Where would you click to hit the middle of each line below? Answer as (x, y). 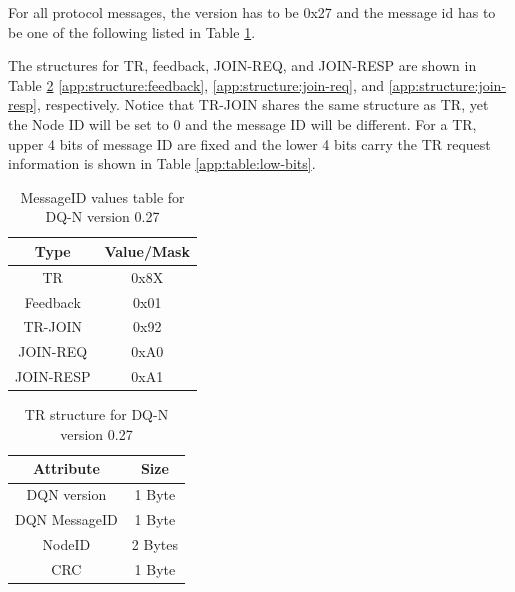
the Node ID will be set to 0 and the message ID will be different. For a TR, (242, 123)
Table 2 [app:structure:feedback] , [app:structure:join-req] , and (196, 84)
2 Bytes (154, 543)
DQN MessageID (66, 519)
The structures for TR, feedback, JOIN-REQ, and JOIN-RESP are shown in (242, 65)
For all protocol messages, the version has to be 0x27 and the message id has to (252, 12)
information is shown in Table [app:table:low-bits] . (162, 163)
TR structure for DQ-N (96, 414)
